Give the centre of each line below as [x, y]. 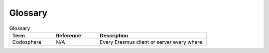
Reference [69, 35]
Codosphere [27, 42]
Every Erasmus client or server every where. [152, 42]
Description [114, 35]
